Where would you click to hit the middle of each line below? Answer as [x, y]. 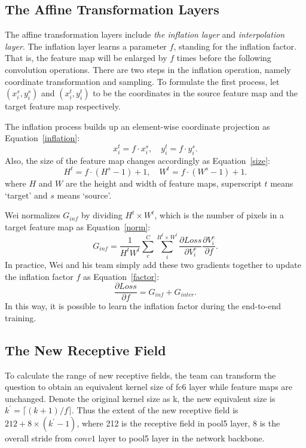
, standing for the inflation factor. [235, 46]
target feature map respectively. [63, 106]
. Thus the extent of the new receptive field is [155, 410]
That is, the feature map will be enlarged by [86, 58]
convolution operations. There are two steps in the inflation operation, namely [148, 69]
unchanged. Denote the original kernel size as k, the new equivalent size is [140, 398]
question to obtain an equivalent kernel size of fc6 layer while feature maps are [149, 387]
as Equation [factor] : [121, 276]
